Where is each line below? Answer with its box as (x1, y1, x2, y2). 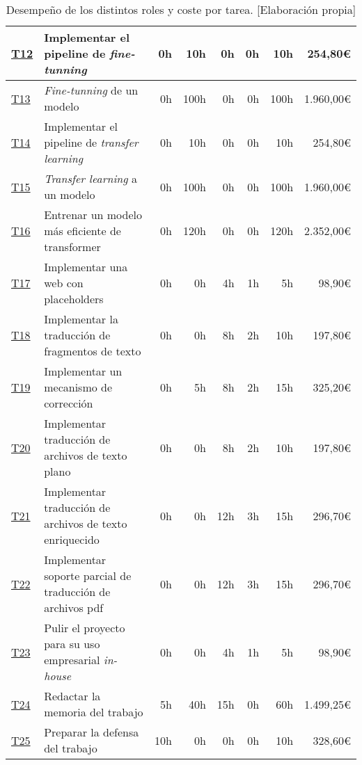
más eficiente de (44, 223, 121, 239)
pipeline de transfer (44, 134, 139, 150)
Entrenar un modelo (44, 207, 142, 223)
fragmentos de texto (44, 343, 141, 359)
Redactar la (44, 688, 101, 704)
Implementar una (44, 259, 128, 275)
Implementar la (44, 311, 118, 327)
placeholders (44, 291, 104, 307)
